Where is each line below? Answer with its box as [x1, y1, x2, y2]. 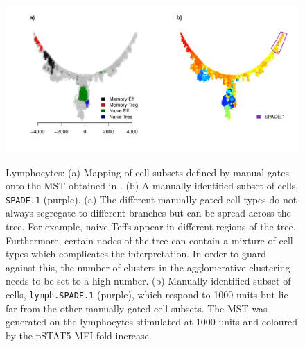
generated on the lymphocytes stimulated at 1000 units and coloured [6, 314, 298, 329]
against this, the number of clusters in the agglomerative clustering [6, 260, 290, 274]
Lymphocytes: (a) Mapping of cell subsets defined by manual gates [6, 164, 289, 179]
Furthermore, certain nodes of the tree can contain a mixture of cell [6, 232, 293, 247]
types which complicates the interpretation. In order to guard [6, 246, 267, 261]
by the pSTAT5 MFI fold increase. [6, 328, 152, 342]
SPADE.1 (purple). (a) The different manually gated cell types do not [6, 192, 297, 206]
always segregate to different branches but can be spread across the [6, 205, 291, 220]
